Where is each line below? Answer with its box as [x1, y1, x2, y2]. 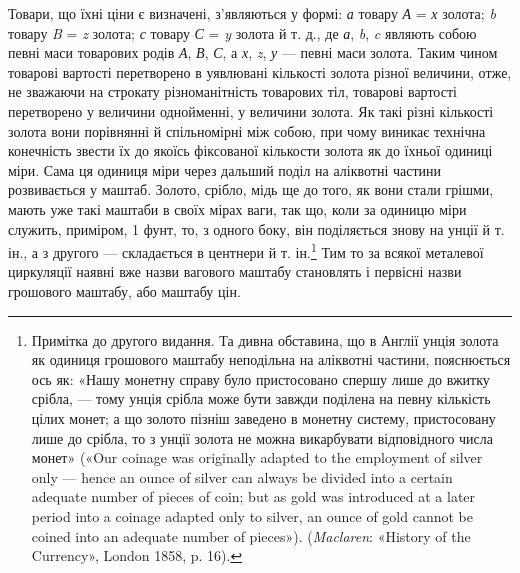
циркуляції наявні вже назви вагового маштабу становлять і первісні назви [8, 261, 462, 282]
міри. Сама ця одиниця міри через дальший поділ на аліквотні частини [8, 159, 442, 180]
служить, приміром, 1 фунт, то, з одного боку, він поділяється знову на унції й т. [8, 218, 505, 239]
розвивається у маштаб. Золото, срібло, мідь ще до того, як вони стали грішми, [8, 179, 494, 200]
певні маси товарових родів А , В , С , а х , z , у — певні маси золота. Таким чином [8, 42, 498, 63]
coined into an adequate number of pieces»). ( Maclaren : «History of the [31, 525, 471, 546]
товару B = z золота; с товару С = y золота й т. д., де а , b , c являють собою [8, 22, 477, 43]
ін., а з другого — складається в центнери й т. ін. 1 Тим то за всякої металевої [8, 239, 484, 262]
